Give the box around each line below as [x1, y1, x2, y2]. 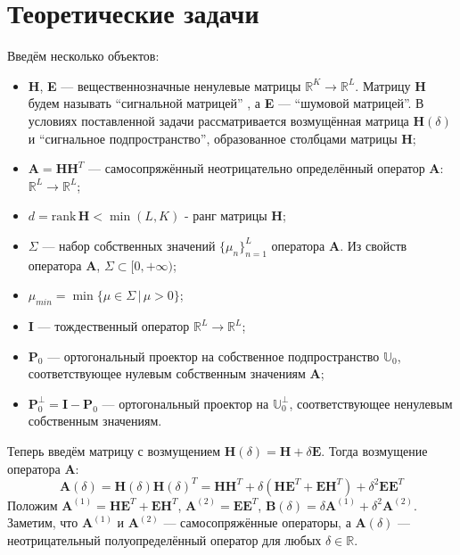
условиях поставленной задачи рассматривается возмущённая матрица [28, 111, 409, 129]
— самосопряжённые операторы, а [163, 513, 351, 532]
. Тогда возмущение [321, 442, 428, 460]
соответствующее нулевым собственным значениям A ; [28, 364, 324, 383]
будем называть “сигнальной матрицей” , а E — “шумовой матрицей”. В [28, 94, 424, 112]
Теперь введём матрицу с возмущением [7, 442, 221, 460]
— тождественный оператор [37, 317, 190, 335]
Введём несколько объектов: [7, 46, 160, 65]
